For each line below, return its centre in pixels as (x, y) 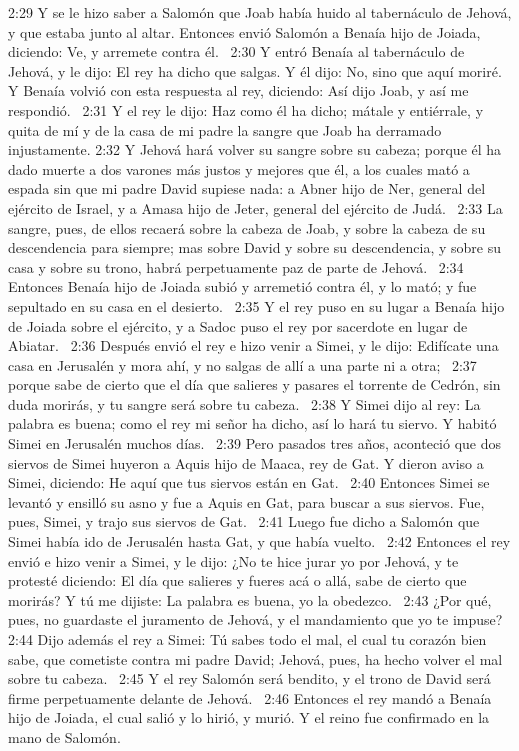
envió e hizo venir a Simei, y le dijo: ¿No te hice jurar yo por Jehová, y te (233, 560)
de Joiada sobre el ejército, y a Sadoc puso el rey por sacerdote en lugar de (238, 325)
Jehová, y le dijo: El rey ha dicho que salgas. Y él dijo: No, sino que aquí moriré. (255, 70)
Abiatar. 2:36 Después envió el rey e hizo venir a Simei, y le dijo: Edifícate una (253, 345)
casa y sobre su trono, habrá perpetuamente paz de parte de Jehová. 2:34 (236, 266)
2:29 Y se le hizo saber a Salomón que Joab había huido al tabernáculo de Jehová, (260, 12)
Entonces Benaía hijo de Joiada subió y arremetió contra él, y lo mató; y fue (242, 286)
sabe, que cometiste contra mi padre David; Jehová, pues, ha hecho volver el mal (255, 658)
